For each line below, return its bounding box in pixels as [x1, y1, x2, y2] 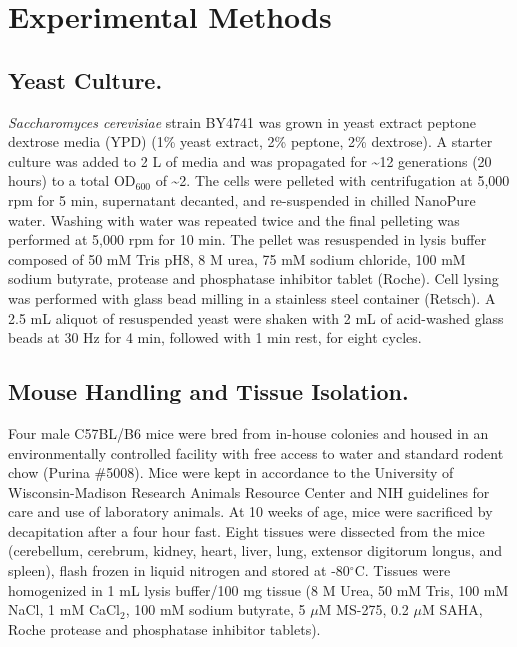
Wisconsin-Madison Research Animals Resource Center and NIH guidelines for [8, 481, 490, 502]
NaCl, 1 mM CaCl [8, 599, 120, 620]
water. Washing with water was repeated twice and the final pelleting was [8, 209, 460, 230]
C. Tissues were [354, 560, 451, 581]
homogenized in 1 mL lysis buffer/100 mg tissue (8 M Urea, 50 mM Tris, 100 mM [8, 579, 509, 600]
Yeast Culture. [8, 64, 163, 95]
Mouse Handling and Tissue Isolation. [8, 376, 409, 407]
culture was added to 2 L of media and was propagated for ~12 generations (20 [8, 150, 492, 171]
